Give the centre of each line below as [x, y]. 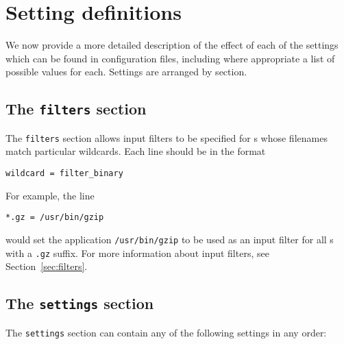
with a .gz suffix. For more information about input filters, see [137, 253]
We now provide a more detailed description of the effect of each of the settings [172, 45]
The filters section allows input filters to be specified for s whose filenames [167, 137]
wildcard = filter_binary [64, 173]
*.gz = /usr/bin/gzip [55, 218]
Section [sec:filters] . [47, 266]
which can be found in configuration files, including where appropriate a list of [170, 58]
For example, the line [50, 195]
